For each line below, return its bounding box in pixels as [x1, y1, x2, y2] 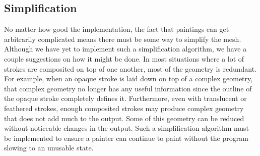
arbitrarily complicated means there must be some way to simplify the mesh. [4, 33, 241, 44]
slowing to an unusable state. [4, 142, 94, 153]
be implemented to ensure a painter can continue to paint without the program [4, 132, 248, 143]
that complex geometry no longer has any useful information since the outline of [4, 83, 252, 93]
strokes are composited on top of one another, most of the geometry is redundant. [4, 63, 257, 74]
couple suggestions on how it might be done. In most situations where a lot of [4, 53, 244, 64]
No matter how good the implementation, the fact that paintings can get [4, 24, 229, 34]
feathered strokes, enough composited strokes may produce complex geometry [4, 102, 244, 113]
